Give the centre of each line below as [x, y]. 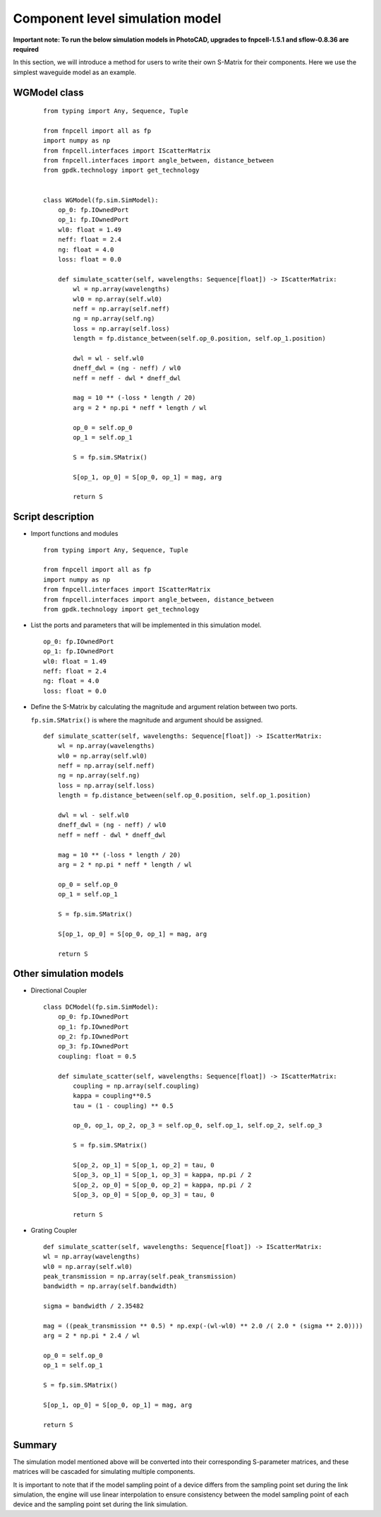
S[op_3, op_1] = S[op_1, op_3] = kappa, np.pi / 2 [162, 1175]
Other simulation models [68, 974]
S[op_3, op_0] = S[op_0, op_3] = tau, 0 [144, 1195]
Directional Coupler [59, 990]
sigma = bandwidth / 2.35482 [93, 1306]
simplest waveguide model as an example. [75, 72]
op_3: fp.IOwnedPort [93, 1047]
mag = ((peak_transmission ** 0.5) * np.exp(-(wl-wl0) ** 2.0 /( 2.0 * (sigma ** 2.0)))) [203, 1326]
